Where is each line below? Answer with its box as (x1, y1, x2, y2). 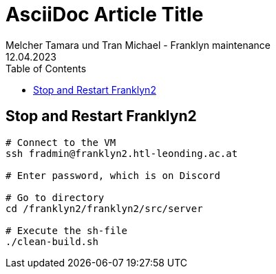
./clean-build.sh (6, 235, 98, 247)
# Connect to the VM (6, 136, 116, 148)
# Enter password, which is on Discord (6, 169, 220, 181)
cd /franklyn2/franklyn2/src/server (6, 202, 203, 214)
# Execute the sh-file (6, 224, 128, 236)
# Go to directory (6, 191, 105, 203)
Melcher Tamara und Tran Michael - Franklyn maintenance (6, 39, 271, 51)
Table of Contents (6, 62, 87, 74)
